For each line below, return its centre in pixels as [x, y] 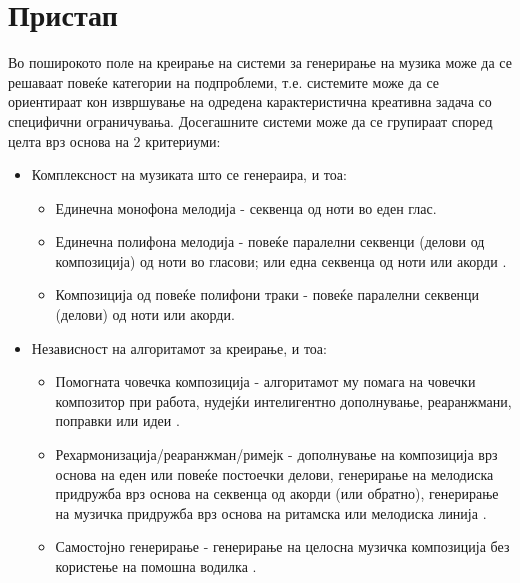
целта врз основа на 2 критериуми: [114, 140]
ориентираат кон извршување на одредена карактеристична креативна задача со [250, 101]
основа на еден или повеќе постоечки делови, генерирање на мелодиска [274, 473]
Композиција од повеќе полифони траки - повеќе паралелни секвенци [267, 294]
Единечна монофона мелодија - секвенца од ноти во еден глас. [246, 207]
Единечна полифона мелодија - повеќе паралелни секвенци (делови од [270, 241]
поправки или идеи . [117, 420]
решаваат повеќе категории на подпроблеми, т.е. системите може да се [224, 81]
